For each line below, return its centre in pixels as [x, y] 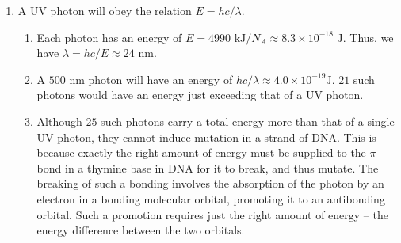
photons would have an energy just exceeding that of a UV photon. [200, 95]
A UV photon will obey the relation [105, 10]
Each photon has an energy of [109, 37]
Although [59, 121]
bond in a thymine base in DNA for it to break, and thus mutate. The [208, 167]
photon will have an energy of [160, 79]
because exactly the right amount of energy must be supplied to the [201, 152]
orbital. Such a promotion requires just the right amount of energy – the [212, 214]
